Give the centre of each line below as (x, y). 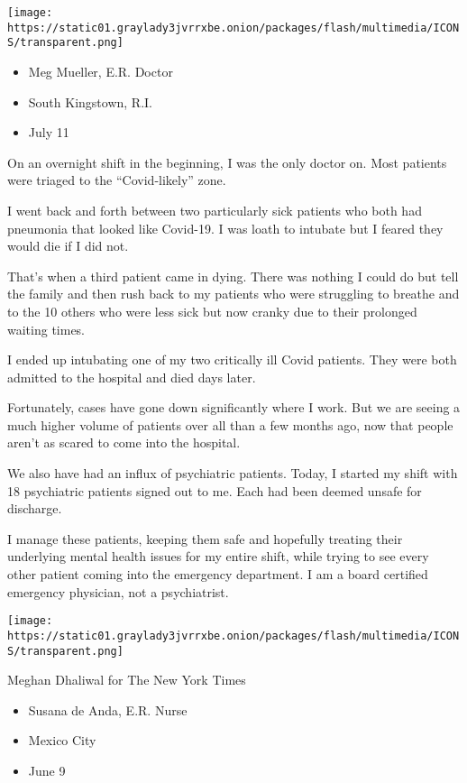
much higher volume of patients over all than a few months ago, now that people (230, 424)
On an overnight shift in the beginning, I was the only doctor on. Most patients (227, 162)
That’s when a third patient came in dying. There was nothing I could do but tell (233, 276)
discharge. (35, 508)
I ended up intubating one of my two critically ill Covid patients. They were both (232, 359)
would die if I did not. (68, 246)
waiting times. (46, 329)
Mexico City (62, 740)
